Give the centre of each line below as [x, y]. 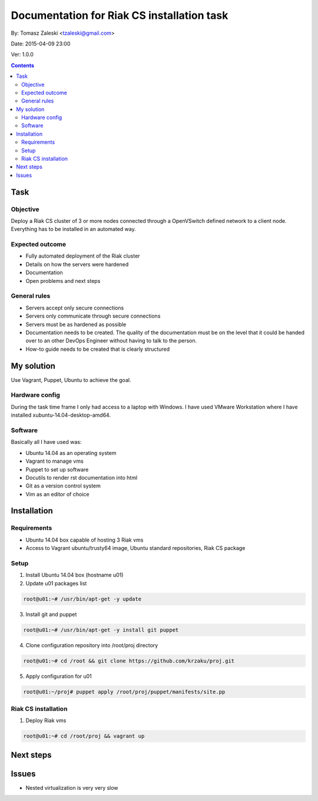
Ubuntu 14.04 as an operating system [71, 453]
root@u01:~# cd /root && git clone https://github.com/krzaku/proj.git [129, 661]
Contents [23, 65]
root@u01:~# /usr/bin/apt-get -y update [82, 599]
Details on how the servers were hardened [77, 264]
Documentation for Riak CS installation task [120, 15]
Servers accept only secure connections [75, 308]
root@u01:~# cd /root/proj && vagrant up [84, 736]
